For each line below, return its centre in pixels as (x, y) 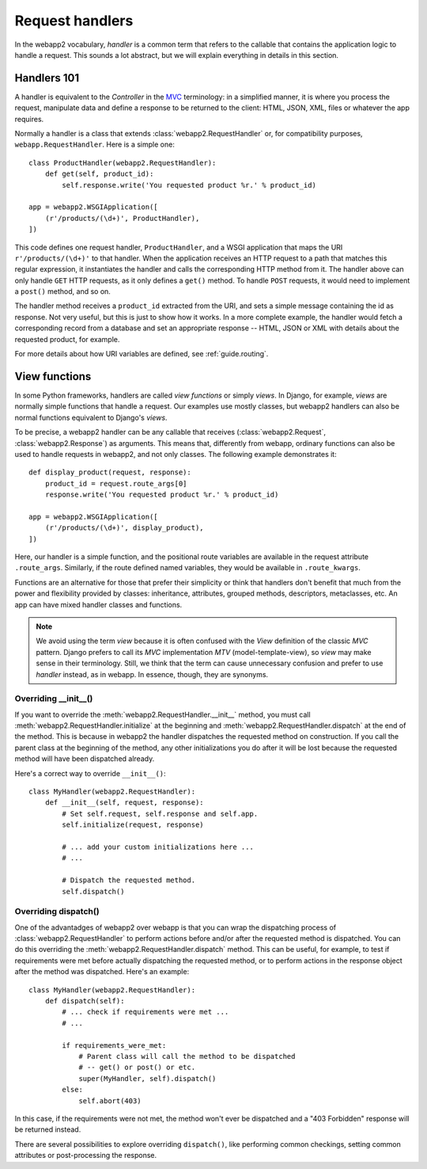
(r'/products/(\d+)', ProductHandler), (122, 218)
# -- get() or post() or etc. (137, 1068)
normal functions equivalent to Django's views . (91, 417)
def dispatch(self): (85, 1001)
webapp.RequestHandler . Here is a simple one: (95, 145)
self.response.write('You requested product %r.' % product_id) (189, 185)
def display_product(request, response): (110, 472)
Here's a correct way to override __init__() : (90, 773)
